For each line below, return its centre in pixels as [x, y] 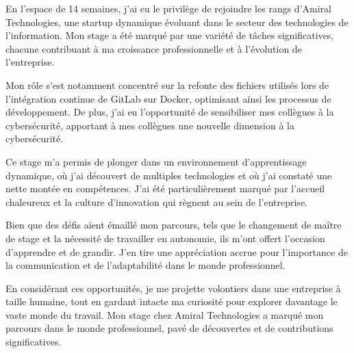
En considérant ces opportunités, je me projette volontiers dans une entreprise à [173, 288]
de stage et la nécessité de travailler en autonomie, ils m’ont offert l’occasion [165, 238]
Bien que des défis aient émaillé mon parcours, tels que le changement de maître [174, 225]
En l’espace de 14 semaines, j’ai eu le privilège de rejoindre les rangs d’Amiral [168, 8]
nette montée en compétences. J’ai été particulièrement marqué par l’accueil [165, 188]
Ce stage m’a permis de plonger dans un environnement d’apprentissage [156, 161]
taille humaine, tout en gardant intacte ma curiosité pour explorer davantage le [172, 301]
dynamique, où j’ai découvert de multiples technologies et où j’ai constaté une [169, 175]
